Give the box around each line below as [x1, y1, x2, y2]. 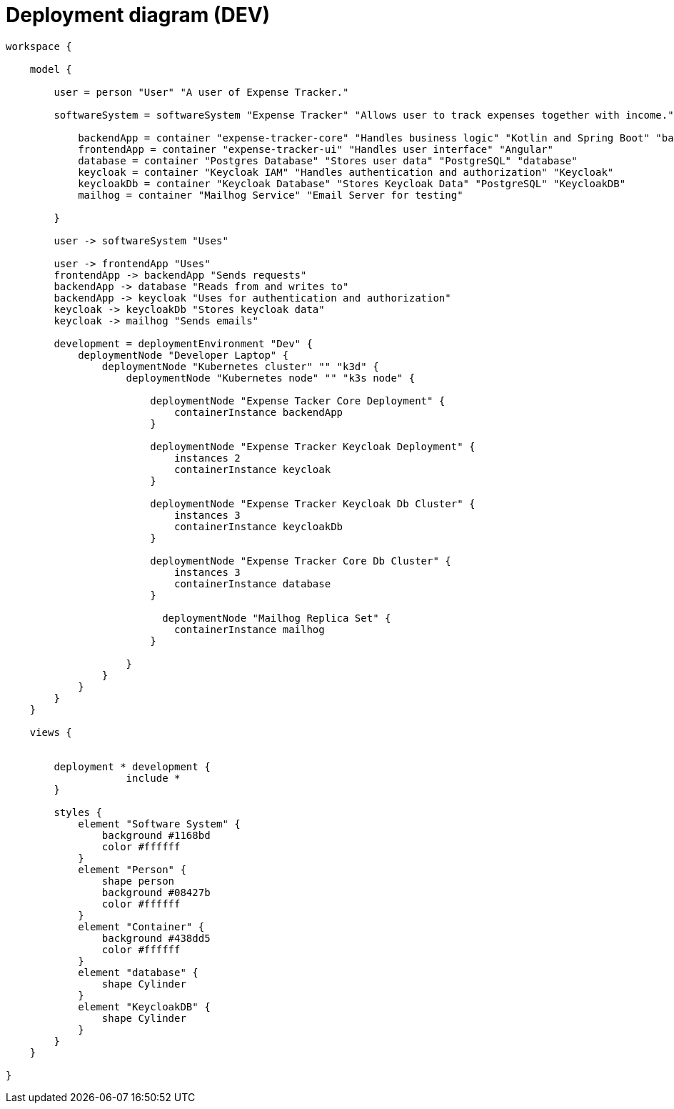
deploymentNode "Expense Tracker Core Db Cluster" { [150, 554, 451, 567]
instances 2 [174, 452, 241, 464]
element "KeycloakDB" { [78, 1000, 211, 1013]
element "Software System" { [78, 817, 241, 830]
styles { [54, 806, 102, 818]
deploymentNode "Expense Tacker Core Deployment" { [150, 394, 446, 407]
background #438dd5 [101, 932, 211, 944]
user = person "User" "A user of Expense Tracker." [54, 86, 349, 98]
